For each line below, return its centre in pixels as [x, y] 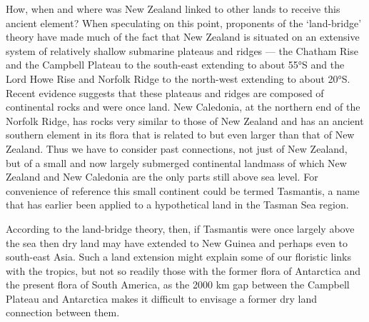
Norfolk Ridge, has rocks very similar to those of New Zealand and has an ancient [185, 120]
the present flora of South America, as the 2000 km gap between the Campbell [178, 285]
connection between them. [63, 312]
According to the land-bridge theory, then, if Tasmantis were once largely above [180, 228]
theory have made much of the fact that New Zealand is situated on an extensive [183, 37]
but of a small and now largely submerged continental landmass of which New [176, 162]
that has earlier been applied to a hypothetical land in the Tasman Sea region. [177, 205]
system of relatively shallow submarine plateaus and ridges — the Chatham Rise [182, 50]
